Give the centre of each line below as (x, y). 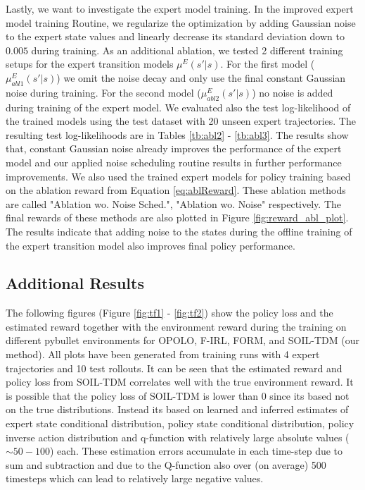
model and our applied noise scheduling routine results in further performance (174, 162)
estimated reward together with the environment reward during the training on (176, 326)
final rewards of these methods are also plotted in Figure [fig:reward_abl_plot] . (177, 218)
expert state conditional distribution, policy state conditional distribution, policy (180, 423)
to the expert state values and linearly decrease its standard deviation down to (175, 36)
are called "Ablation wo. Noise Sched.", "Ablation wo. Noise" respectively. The (174, 203)
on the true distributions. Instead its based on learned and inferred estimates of (177, 409)
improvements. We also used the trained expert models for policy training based (178, 176)
